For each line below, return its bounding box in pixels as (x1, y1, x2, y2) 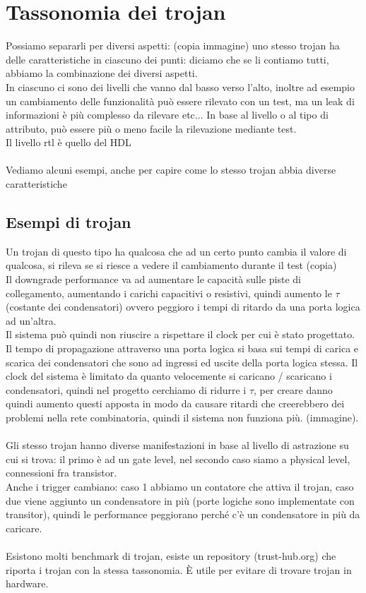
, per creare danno (254, 382, 333, 397)
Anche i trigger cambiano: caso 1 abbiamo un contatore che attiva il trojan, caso (6, 479, 354, 493)
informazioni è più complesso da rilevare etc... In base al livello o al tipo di (6, 107, 329, 122)
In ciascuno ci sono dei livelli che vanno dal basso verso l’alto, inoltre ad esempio (6, 79, 355, 94)
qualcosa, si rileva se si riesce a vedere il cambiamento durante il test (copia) (6, 258, 337, 272)
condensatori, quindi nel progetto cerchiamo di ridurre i (6, 382, 247, 397)
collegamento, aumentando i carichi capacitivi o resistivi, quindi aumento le (6, 285, 332, 300)
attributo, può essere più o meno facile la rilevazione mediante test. (6, 121, 297, 136)
